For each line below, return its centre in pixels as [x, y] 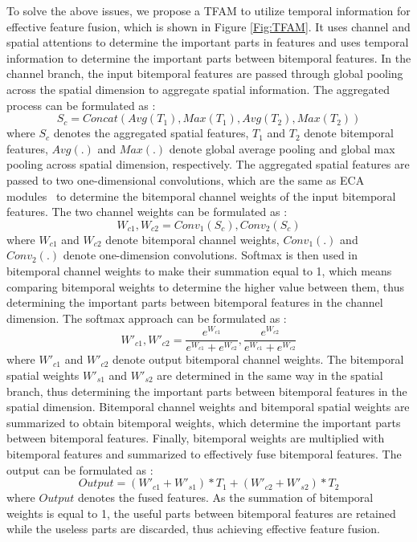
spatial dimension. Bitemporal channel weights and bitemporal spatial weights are [208, 407]
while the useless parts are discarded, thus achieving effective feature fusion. [193, 529]
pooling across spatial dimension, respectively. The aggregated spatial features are [208, 164]
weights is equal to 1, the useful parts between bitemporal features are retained [201, 513]
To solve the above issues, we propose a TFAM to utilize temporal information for [208, 10]
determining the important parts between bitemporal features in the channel [195, 302]
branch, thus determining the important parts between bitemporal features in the [207, 391]
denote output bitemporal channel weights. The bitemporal [258, 359]
